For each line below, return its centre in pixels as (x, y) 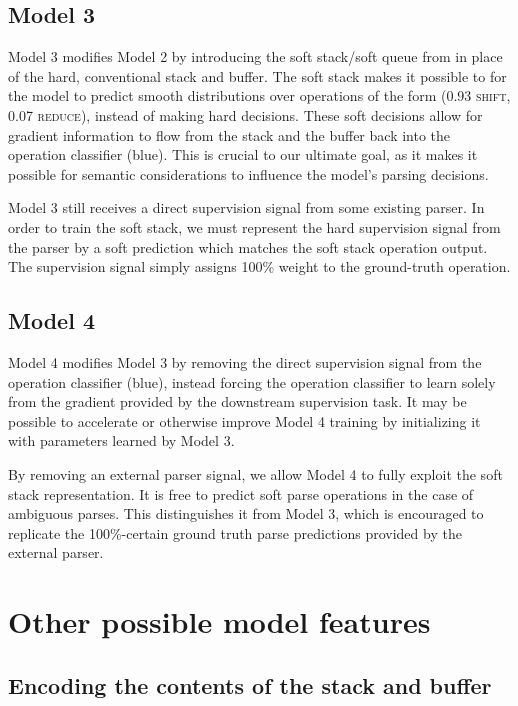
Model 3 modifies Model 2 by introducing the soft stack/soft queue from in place (255, 56)
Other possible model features (219, 621)
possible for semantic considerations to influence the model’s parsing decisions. (248, 173)
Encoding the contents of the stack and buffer (250, 684)
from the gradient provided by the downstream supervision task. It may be (237, 401)
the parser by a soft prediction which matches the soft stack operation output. (248, 246)
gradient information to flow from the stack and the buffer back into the (229, 134)
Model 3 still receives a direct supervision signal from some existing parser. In (246, 207)
